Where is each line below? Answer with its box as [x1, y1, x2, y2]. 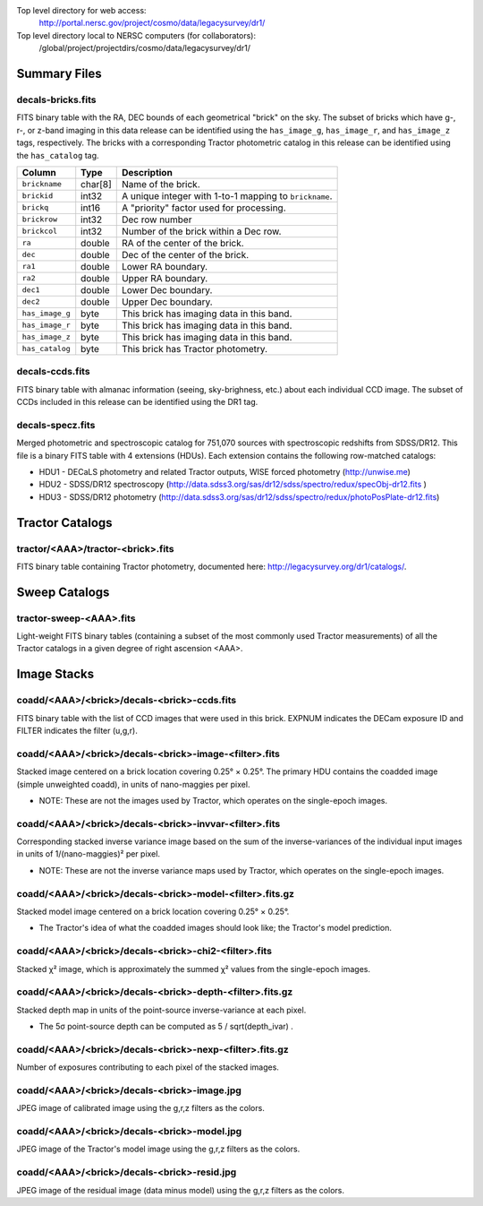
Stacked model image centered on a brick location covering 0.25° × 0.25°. [16, 906, 290, 917]
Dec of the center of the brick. [121, 248, 250, 261]
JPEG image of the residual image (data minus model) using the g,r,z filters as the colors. [16, 1184, 344, 1195]
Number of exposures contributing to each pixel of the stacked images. [16, 1062, 279, 1072]
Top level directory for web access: [16, 5, 147, 15]
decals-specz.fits [16, 418, 96, 431]
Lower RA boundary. [121, 260, 208, 272]
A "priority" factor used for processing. [121, 202, 286, 214]
